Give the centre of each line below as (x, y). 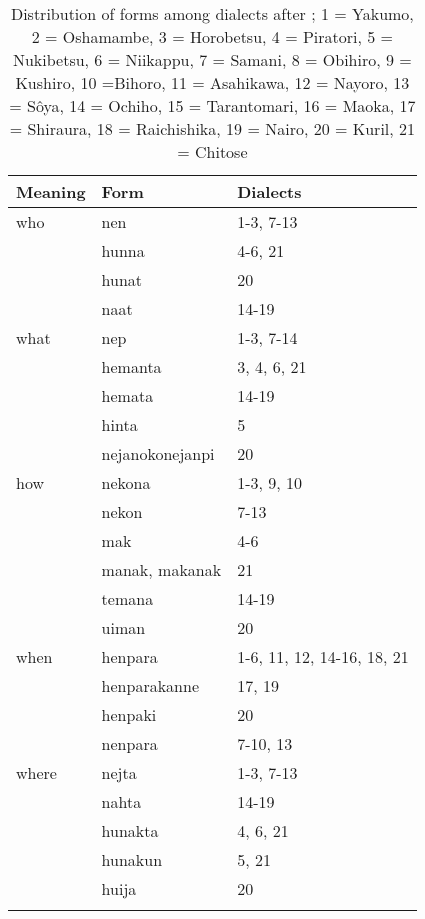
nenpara (129, 743)
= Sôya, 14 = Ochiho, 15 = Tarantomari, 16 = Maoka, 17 (212, 105)
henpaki (129, 714)
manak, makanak (161, 569)
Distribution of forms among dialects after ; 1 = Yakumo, (212, 13)
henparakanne (150, 685)
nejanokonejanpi (158, 453)
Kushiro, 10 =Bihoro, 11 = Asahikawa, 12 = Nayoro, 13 (212, 82)
